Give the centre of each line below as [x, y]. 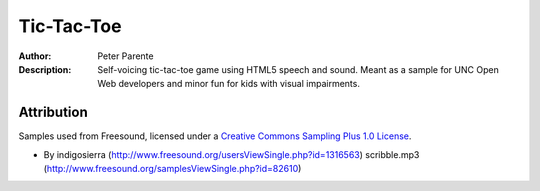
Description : [45, 69]
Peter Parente [125, 56]
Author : [35, 56]
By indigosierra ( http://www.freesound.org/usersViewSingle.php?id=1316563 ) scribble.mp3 [231, 154]
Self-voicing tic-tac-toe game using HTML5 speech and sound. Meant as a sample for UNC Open [298, 69]
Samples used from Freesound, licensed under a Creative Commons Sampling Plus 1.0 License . [215, 136]
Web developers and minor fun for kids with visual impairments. [228, 84]
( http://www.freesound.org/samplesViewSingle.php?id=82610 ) [172, 169]
